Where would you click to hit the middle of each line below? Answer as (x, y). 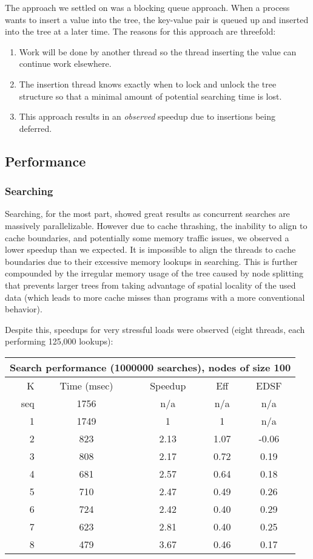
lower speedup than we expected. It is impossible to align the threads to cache (150, 249)
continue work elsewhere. (65, 63)
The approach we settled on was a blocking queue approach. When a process (147, 7)
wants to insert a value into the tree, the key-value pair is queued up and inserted (157, 19)
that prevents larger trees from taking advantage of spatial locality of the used (150, 285)
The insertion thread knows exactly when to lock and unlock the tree (148, 84)
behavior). (24, 309)
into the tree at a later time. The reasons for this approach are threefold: (140, 31)
